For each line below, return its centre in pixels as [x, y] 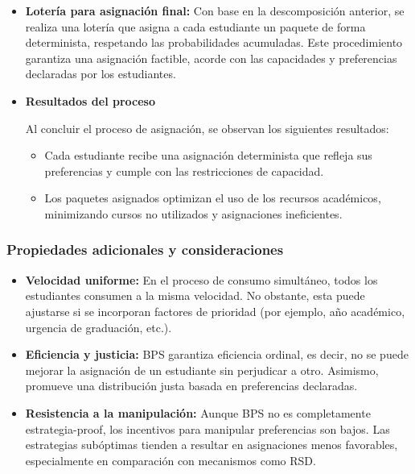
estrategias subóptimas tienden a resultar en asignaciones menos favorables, [212, 445]
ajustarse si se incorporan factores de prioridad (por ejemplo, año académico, [215, 311]
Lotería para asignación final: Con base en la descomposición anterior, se [215, 10]
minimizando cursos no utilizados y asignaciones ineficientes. [193, 213]
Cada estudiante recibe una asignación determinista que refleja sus [208, 155]
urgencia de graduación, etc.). [99, 327]
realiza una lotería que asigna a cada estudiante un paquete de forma [195, 26]
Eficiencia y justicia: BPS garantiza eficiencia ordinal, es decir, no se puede [217, 354]
